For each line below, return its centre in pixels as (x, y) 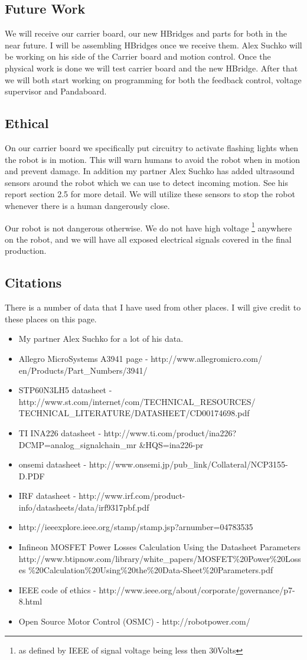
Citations (33, 282)
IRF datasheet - (47, 496)
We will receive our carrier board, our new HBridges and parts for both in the (146, 33)
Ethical (27, 123)
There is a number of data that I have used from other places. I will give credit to (153, 307)
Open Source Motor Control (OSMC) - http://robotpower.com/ (134, 621)
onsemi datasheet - (53, 464)
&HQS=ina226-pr (171, 444)
